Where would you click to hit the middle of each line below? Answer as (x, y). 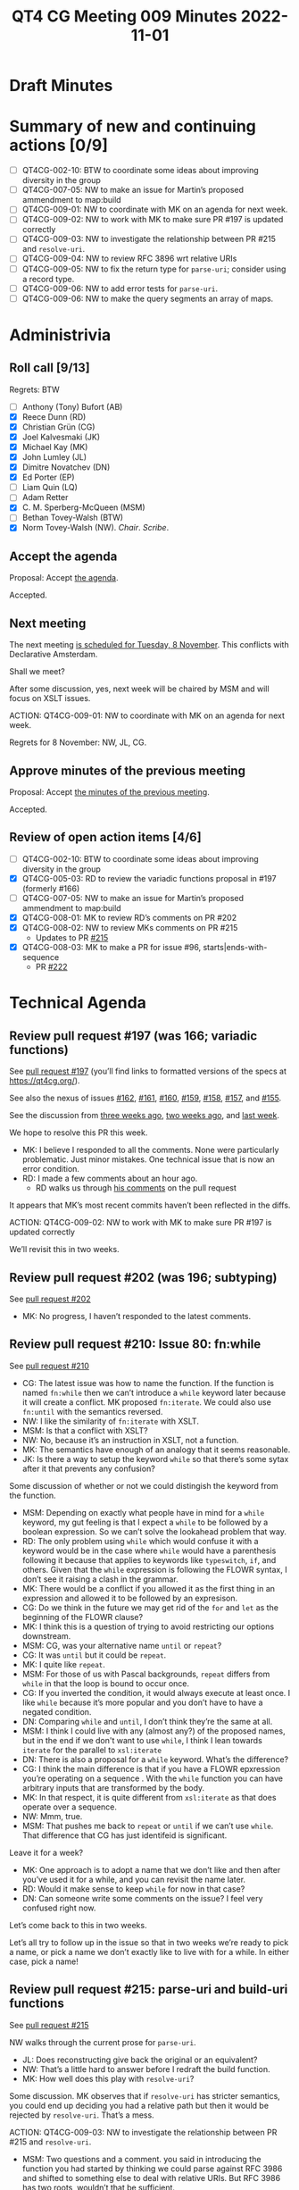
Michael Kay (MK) (55, 447)
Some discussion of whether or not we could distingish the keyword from (144, 1485)
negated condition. (57, 1711)
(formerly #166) (51, 888)
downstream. (46, 1635)
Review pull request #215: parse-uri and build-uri (149, 1989)
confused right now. (59, 1908)
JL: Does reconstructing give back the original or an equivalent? (140, 2060)
